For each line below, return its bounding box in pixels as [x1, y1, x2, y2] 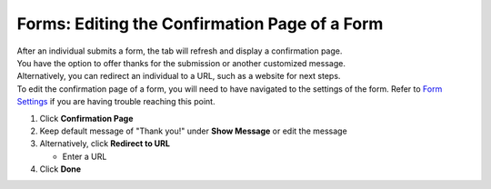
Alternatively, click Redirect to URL [39, 138, 170, 149]
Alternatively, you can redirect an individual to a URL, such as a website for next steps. [16, 71, 341, 82]
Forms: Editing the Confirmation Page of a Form [16, 14, 384, 34]
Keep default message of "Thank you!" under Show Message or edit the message [39, 125, 347, 136]
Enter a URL [62, 151, 107, 162]
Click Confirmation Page [39, 113, 134, 124]
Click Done [39, 164, 82, 174]
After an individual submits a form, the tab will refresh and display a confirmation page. [16, 45, 343, 56]
